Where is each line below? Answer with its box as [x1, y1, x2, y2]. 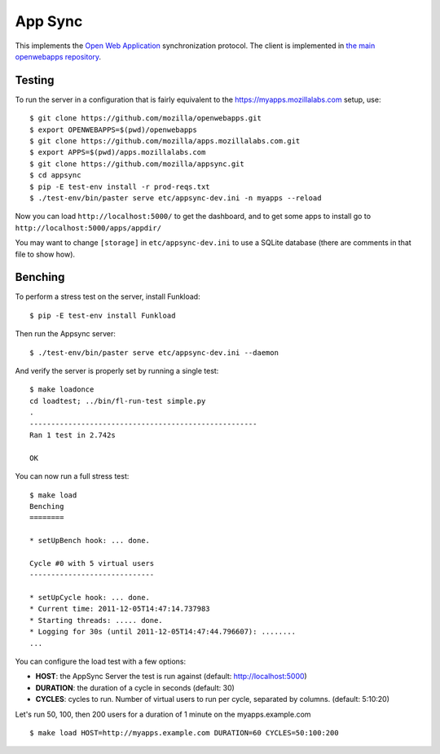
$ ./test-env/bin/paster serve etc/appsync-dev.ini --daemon [29, 348, 279, 357]
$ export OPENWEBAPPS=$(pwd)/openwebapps [29, 125, 197, 134]
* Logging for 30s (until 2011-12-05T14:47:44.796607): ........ [29, 627, 297, 637]
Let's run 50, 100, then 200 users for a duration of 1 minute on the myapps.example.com [15, 709, 311, 719]
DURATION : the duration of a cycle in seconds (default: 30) [35, 682, 235, 692]
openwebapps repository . [15, 51, 102, 61]
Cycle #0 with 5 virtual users [29, 559, 155, 568]
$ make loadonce [29, 385, 95, 394]
